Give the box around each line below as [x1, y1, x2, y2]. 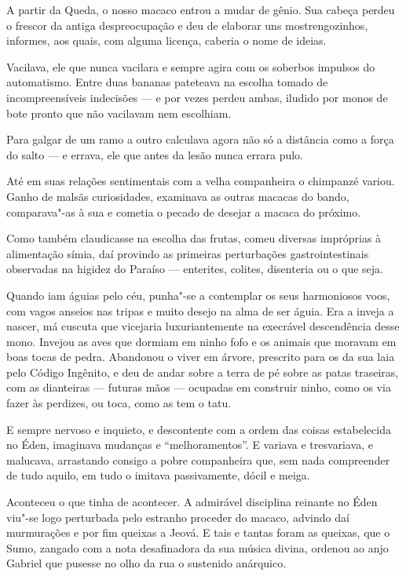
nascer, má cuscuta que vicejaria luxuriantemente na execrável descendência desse [6, 318, 400, 334]
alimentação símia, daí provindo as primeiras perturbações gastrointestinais [6, 245, 369, 261]
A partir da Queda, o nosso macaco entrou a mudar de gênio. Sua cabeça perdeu [6, 2, 395, 17]
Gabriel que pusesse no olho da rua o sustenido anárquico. [6, 555, 287, 571]
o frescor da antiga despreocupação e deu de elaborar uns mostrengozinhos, [6, 16, 368, 33]
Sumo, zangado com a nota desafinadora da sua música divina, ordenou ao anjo [6, 539, 389, 556]
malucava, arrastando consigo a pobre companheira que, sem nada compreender [6, 451, 390, 468]
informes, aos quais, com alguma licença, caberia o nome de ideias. [6, 32, 327, 49]
